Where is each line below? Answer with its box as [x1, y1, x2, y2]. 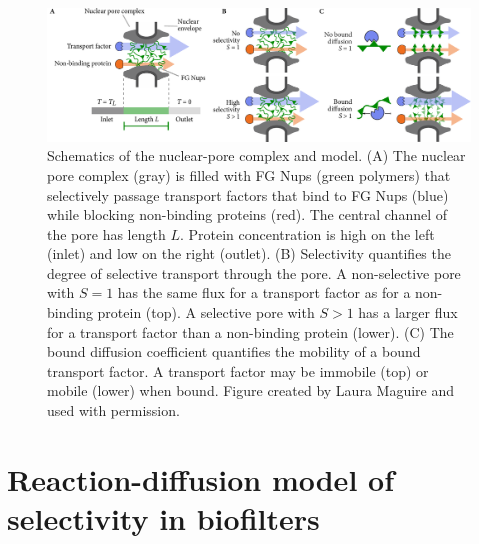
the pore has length [47, 223, 166, 244]
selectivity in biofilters [7, 498, 320, 539]
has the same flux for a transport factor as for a [117, 282, 411, 303]
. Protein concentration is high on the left [179, 223, 435, 244]
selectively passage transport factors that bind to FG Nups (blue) [47, 184, 449, 205]
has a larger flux [358, 302, 458, 323]
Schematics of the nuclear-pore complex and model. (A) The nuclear [47, 145, 466, 166]
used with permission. [47, 400, 180, 421]
